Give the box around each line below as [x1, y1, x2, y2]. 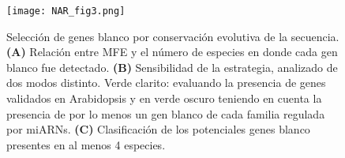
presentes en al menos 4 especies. [6, 136, 166, 152]
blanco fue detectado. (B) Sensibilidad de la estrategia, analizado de [6, 58, 338, 75]
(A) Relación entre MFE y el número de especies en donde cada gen [6, 43, 338, 60]
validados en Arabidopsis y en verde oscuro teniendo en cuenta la [6, 90, 322, 107]
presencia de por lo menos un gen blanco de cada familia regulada [6, 105, 325, 122]
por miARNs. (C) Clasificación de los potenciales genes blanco [6, 121, 310, 137]
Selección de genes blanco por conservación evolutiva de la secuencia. [6, 28, 339, 44]
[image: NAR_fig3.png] [6, 6, 126, 17]
